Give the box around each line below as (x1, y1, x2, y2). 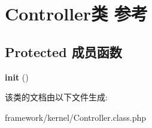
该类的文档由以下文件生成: (5, 91, 108, 103)
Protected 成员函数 (5, 42, 122, 61)
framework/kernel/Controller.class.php (5, 111, 147, 123)
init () (5, 70, 29, 83)
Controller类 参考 (5, 1, 148, 26)
